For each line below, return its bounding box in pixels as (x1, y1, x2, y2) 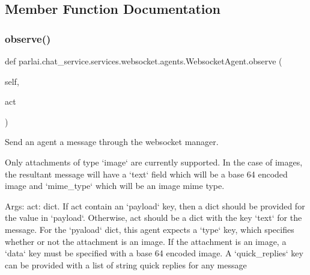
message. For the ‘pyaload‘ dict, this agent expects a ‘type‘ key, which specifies (5, 223, 294, 235)
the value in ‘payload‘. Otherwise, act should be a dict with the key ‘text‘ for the (5, 211, 302, 224)
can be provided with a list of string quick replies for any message (5, 258, 247, 271)
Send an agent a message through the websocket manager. (5, 135, 219, 148)
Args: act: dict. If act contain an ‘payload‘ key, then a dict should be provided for (5, 199, 305, 212)
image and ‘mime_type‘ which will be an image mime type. (5, 179, 225, 192)
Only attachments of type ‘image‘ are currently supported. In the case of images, (5, 155, 303, 168)
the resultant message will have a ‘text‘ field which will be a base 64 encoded (5, 167, 288, 180)
